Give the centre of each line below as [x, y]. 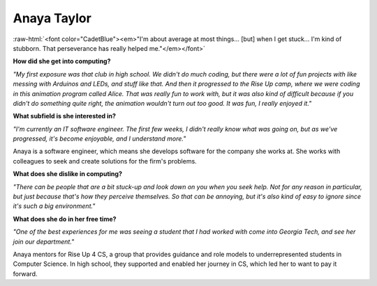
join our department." [44, 241]
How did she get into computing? [62, 61]
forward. [25, 273]
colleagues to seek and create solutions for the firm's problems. [105, 161]
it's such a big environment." [54, 206]
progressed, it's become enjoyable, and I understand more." [99, 138]
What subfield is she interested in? [65, 116]
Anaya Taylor [52, 18]
